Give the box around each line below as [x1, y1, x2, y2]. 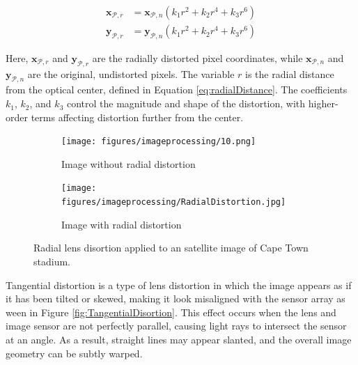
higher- [308, 96, 338, 111]
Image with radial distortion [61, 217, 182, 231]
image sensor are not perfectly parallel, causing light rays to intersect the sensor [6, 318, 347, 333]
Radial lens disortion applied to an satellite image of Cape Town [33, 240, 309, 255]
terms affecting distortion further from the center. [31, 109, 244, 124]
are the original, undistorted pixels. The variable [27, 66, 235, 81]
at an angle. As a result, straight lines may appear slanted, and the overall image [6, 332, 352, 346]
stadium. [33, 254, 70, 268]
